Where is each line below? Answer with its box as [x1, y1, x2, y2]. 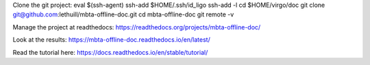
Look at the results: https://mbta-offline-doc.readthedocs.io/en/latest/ [12, 36, 210, 44]
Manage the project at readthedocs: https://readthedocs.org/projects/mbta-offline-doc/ [12, 23, 261, 31]
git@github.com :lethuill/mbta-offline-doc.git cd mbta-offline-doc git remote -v [12, 10, 234, 18]
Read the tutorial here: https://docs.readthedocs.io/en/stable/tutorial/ [12, 48, 208, 56]
